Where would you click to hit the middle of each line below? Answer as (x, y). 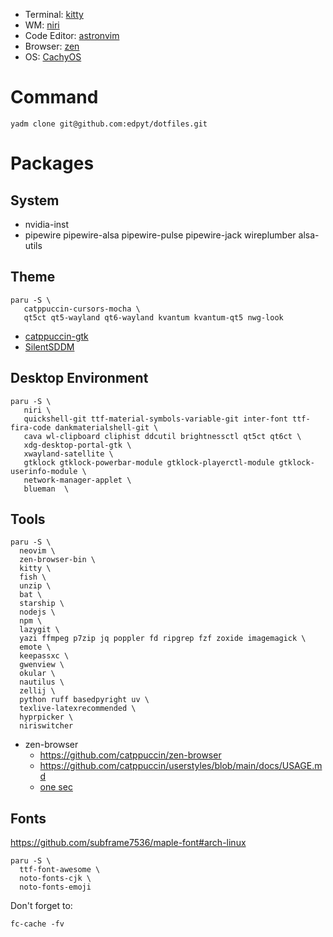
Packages (52, 163)
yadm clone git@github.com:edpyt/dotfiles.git (109, 124)
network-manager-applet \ (77, 480)
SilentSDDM (49, 346)
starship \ (42, 604)
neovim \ (37, 551)
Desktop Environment (79, 378)
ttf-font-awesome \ (60, 870)
